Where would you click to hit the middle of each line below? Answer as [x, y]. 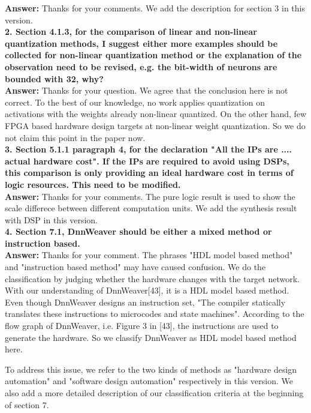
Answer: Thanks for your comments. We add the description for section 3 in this [155, 8]
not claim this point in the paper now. [75, 137]
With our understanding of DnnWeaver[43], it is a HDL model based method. [147, 290]
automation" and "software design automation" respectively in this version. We [149, 381]
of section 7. [27, 404]
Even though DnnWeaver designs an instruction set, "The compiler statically [145, 302]
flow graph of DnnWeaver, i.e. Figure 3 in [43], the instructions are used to [142, 326]
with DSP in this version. [51, 219]
